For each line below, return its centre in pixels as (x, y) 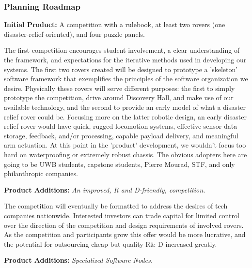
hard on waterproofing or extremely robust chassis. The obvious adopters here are (126, 154)
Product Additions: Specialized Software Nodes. (79, 260)
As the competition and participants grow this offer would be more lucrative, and (125, 234)
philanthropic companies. (41, 173)
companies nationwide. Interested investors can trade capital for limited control (122, 215)
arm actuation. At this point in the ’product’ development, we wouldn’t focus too (125, 145)
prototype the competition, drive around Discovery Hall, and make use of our (119, 97)
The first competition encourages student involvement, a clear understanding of (122, 50)
